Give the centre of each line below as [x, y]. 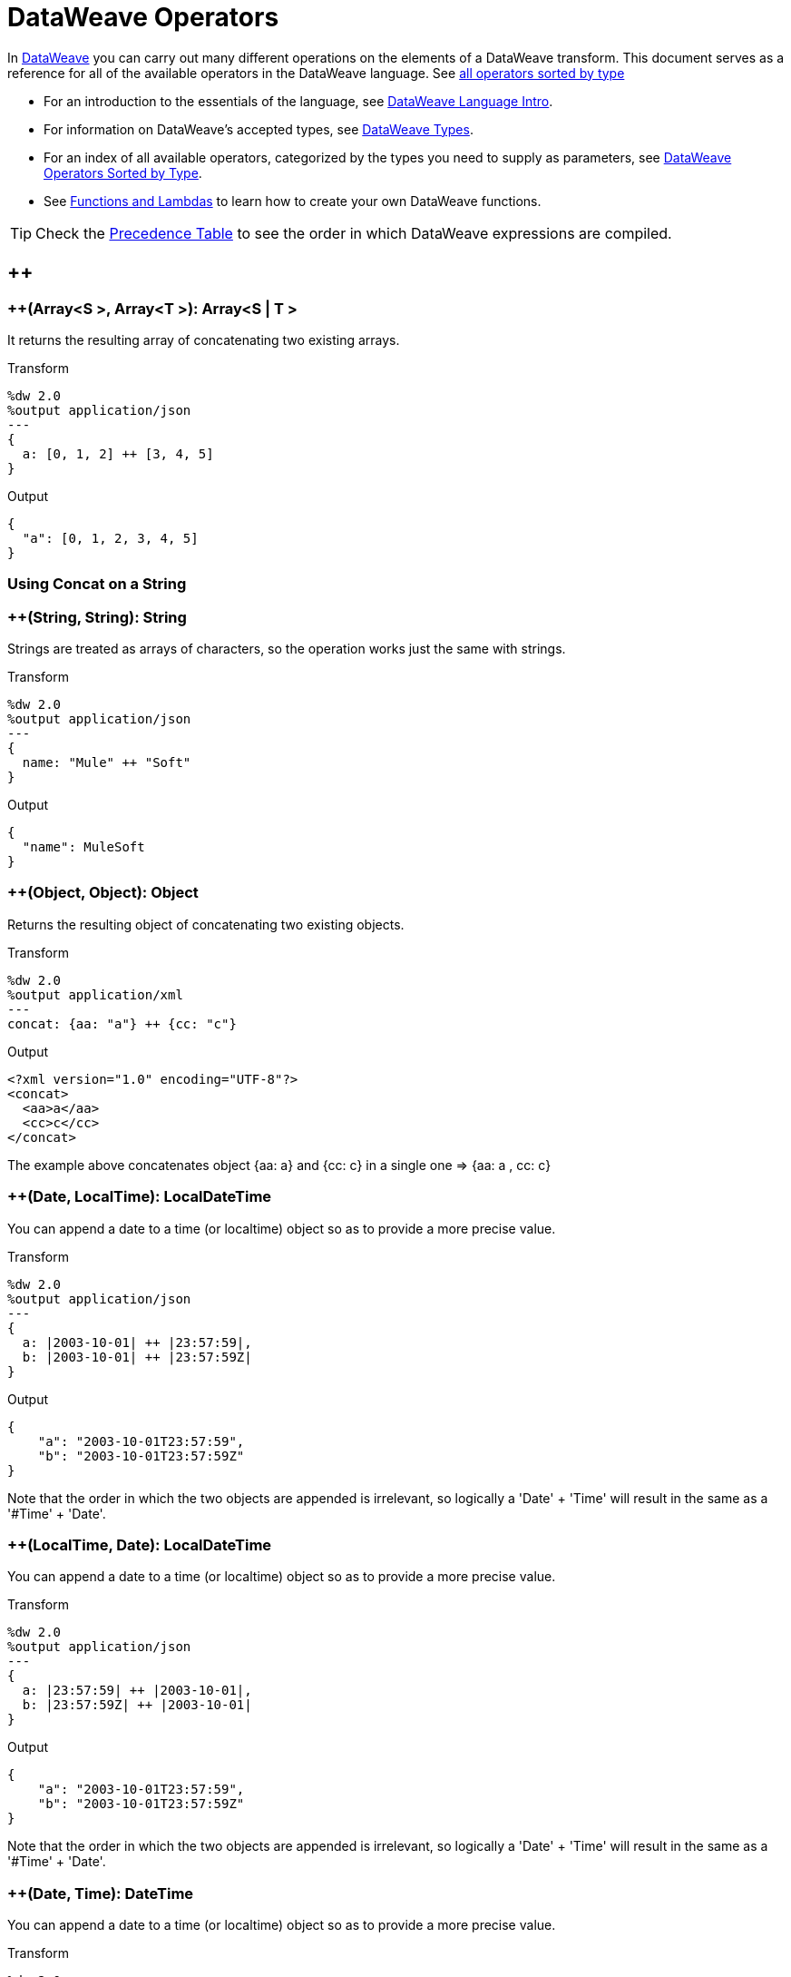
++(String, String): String [97, 617]
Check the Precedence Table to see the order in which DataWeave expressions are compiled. [354, 233]
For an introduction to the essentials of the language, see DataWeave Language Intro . [298, 101]
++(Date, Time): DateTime [101, 1893]
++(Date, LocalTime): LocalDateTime [140, 1197]
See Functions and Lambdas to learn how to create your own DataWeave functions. [293, 201]
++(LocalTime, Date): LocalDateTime [140, 1544]
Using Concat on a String [97, 584]
